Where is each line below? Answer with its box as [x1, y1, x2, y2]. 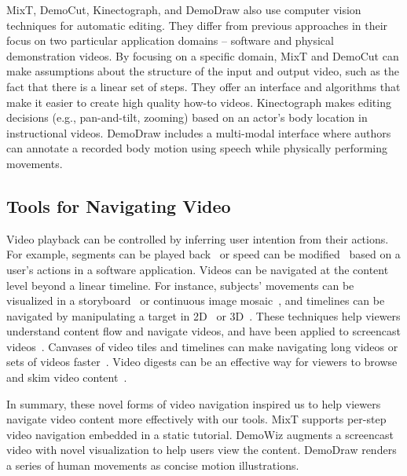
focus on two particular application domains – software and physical [6, 32, 334, 49]
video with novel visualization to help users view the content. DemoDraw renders [6, 441, 397, 458]
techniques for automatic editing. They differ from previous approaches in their [6, 16, 388, 33]
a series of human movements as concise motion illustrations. [6, 457, 299, 474]
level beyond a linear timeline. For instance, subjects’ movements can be [6, 276, 354, 293]
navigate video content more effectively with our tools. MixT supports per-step [6, 411, 387, 427]
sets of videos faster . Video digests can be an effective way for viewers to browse [6, 353, 398, 370]
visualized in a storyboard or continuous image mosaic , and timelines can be [6, 292, 385, 309]
